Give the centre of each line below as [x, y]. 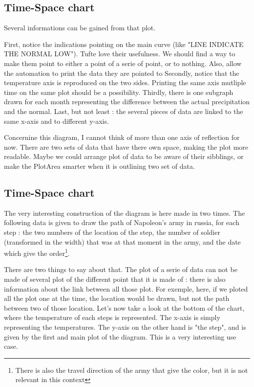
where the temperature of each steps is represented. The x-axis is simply [112, 317]
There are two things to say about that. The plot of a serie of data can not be [121, 269]
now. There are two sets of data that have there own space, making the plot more [126, 147]
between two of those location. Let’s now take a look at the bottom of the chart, [124, 307]
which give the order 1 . [37, 252]
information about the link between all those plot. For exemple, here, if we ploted [126, 288]
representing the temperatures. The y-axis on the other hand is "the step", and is [125, 327]
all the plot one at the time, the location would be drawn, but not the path [117, 298]
